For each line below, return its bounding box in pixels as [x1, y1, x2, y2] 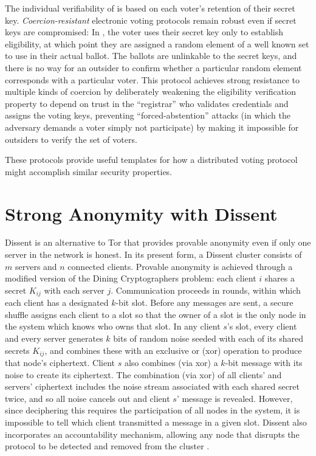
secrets [5, 344, 30, 356]
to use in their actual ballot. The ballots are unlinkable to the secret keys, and [5, 49, 297, 62]
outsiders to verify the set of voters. [5, 133, 137, 145]
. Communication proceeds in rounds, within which [111, 283, 301, 296]
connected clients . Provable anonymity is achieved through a [67, 260, 293, 272]
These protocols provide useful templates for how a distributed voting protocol [5, 153, 298, 166]
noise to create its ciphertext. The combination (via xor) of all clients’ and [5, 368, 282, 381]
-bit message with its [225, 356, 303, 369]
